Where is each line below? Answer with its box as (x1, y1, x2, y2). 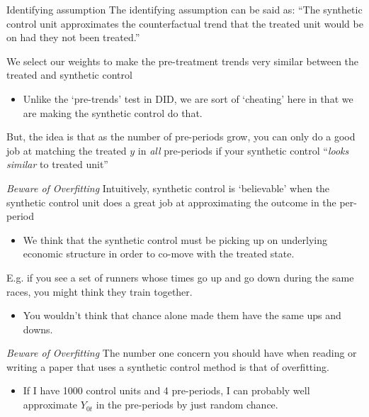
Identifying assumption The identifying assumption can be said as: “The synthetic (6, 2, 363, 16)
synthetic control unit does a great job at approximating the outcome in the (6, 194, 336, 209)
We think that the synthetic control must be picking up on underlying (23, 232, 328, 247)
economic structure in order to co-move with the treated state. (23, 246, 295, 261)
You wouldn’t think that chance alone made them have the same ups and (23, 308, 341, 323)
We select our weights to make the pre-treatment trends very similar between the (6, 53, 359, 68)
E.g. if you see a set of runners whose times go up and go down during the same (6, 269, 354, 284)
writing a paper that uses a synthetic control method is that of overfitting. (6, 359, 329, 374)
